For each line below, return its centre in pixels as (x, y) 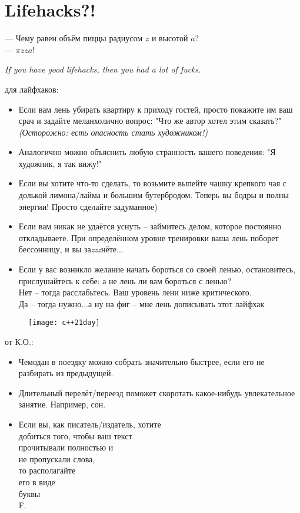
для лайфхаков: (32, 89)
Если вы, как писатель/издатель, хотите (90, 424)
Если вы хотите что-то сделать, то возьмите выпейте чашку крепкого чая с (153, 183)
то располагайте (47, 470)
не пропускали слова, (57, 458)
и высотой (170, 38)
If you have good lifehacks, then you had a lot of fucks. (103, 69)
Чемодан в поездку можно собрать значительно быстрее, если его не (141, 361)
